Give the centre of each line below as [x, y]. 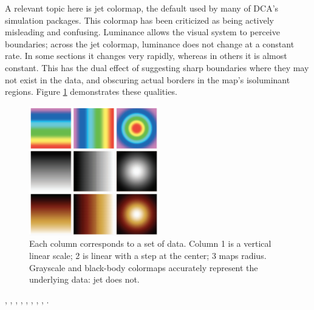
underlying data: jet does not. [84, 279]
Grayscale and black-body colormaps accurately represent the [144, 267]
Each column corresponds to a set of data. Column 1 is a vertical [150, 243]
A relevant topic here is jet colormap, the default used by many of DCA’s [142, 8]
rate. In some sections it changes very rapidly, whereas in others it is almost [146, 56]
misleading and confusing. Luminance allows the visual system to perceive [142, 32]
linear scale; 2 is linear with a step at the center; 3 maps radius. [148, 255]
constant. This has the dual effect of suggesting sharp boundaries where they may [157, 67]
